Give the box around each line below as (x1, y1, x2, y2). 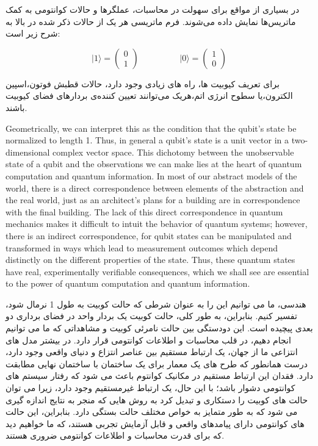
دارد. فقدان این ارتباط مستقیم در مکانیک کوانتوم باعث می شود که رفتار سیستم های (5, 369, 313, 382)
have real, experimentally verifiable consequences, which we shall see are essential (5, 265, 309, 278)
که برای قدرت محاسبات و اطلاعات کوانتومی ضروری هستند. (5, 429, 225, 442)
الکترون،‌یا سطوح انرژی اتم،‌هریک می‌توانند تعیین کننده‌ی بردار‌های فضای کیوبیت (5, 89, 293, 102)
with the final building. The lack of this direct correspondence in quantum (5, 205, 283, 218)
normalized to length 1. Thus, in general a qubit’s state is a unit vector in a (5, 134, 289, 146)
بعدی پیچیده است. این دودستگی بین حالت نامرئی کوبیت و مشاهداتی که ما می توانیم (5, 322, 313, 334)
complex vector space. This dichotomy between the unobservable (52, 145, 294, 158)
